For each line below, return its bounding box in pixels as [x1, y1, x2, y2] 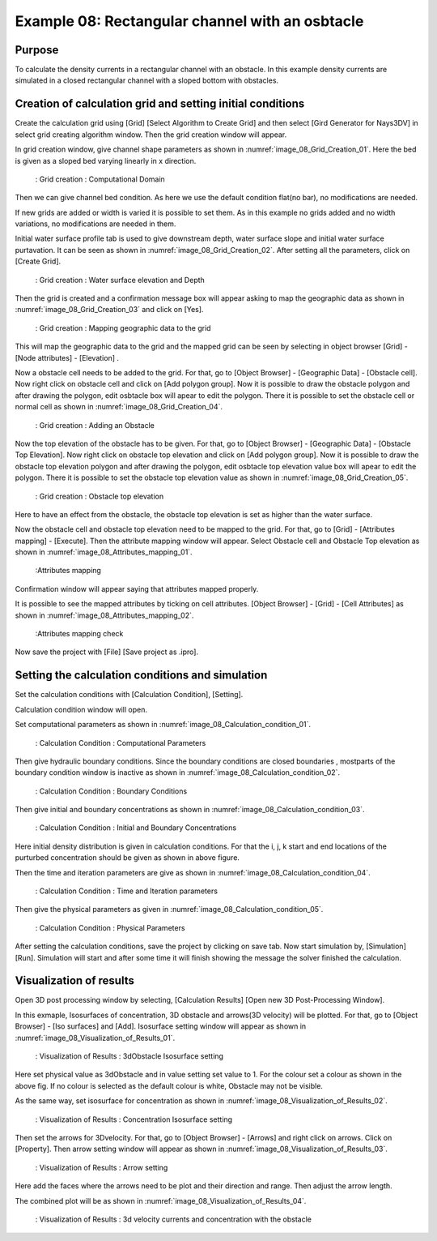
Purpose [15, 43, 59, 57]
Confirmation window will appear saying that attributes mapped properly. [15, 584, 259, 593]
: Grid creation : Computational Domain [35, 174, 165, 184]
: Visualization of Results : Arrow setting [35, 1162, 168, 1172]
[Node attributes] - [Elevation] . [15, 353, 119, 362]
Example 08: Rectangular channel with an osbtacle [15, 12, 364, 30]
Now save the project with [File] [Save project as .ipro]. [15, 647, 198, 657]
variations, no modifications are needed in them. [15, 219, 176, 229]
